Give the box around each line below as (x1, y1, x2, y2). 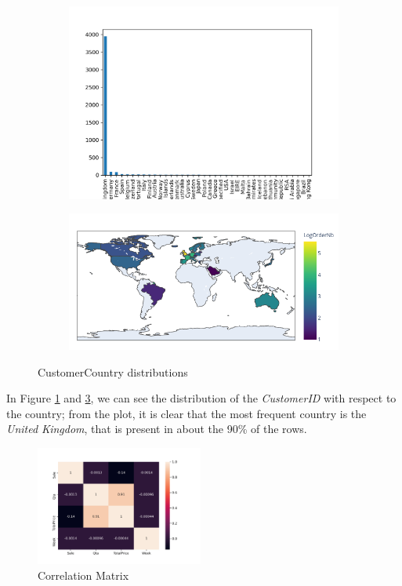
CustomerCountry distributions (38, 363, 188, 380)
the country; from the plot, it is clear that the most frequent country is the (6, 405, 367, 421)
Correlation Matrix (38, 566, 129, 583)
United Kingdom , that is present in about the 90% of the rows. (6, 420, 307, 437)
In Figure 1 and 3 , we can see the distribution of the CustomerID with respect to (6, 390, 397, 406)
